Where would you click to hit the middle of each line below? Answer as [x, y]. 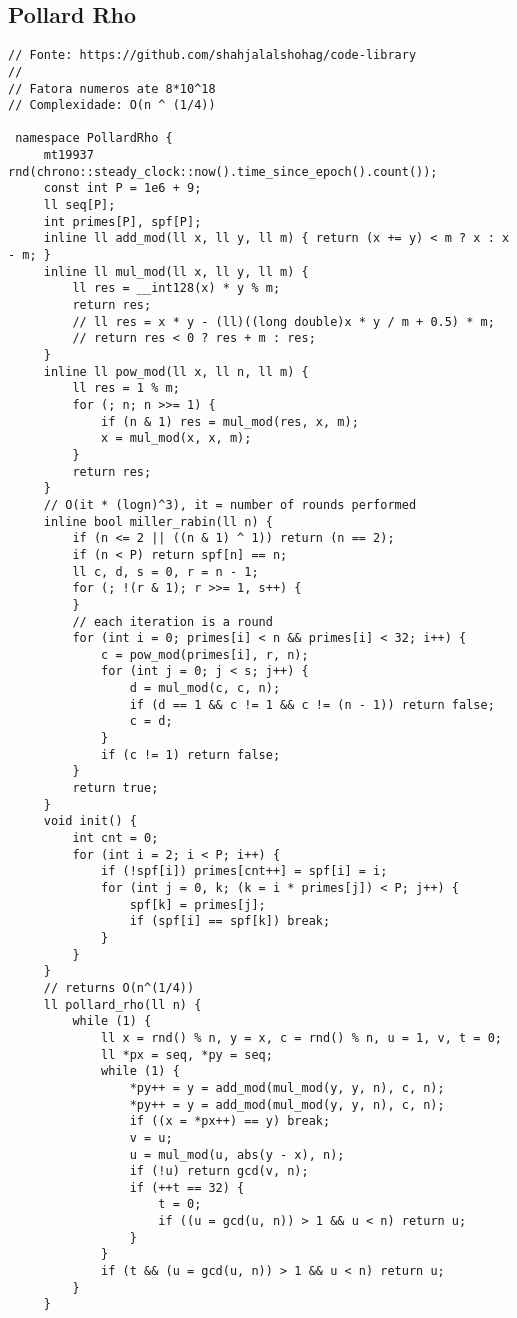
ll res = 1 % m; [126, 388]
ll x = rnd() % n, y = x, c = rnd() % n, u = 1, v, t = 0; [301, 1037]
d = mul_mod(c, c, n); [205, 688]
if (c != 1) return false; [191, 754]
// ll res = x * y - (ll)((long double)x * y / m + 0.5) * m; [283, 321]
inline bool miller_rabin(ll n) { [158, 521]
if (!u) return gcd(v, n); [219, 1171]
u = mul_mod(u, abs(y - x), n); [237, 1154]
